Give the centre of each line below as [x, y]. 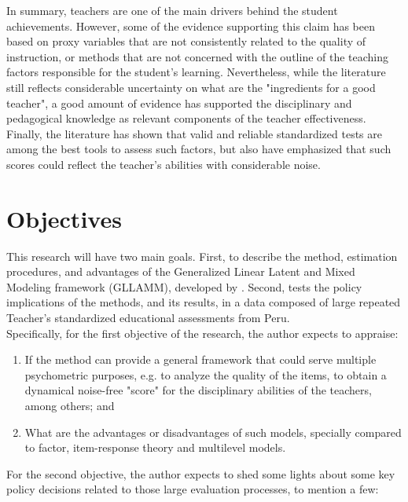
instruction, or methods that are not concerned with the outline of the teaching [198, 56]
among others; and [70, 405]
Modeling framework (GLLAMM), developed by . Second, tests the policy [184, 286]
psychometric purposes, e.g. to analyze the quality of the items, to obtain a [206, 374]
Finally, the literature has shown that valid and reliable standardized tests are [194, 133]
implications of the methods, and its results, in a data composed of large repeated [204, 302]
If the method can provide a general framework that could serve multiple [200, 359]
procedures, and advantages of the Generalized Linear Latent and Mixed [181, 271]
